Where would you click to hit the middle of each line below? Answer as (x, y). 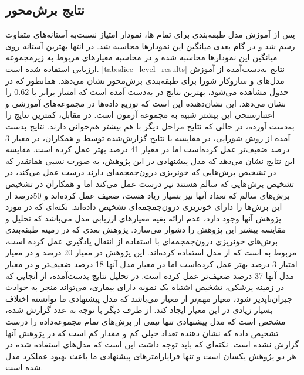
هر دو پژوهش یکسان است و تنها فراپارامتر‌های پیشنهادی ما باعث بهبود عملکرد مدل (151, 355)
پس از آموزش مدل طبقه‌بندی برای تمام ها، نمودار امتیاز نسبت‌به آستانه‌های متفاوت (150, 34)
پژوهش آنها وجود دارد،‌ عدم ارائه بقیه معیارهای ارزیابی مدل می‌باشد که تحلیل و (143, 218)
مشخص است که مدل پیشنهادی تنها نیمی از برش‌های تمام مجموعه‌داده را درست (146, 321)
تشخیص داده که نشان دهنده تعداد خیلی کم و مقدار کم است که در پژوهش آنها (142, 333)
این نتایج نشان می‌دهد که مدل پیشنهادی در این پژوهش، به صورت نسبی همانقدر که (150, 160)
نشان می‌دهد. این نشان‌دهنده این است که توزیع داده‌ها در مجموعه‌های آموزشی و (146, 103)
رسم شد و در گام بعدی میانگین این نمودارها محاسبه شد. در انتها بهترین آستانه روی (150, 45)
